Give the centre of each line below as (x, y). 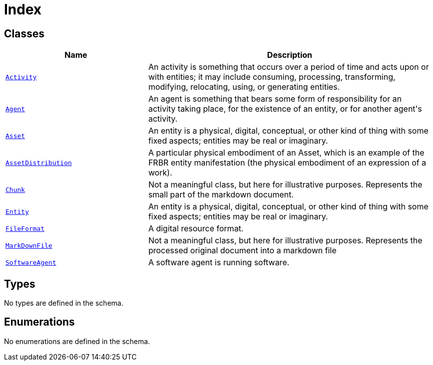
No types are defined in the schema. (64, 303)
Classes (24, 33)
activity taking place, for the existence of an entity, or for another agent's (285, 109)
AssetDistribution (39, 163)
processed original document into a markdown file (242, 251)
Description (290, 55)
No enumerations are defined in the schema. (77, 341)
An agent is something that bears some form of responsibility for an (275, 99)
